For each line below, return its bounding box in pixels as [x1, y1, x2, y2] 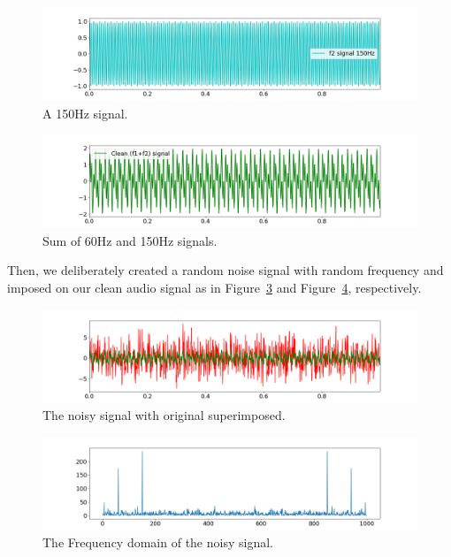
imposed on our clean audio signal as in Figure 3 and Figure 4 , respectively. [7, 278, 422, 296]
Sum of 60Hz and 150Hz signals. [42, 231, 218, 249]
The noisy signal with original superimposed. [42, 406, 286, 424]
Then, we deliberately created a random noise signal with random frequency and [7, 261, 444, 279]
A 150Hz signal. [42, 103, 128, 122]
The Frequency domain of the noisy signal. [42, 533, 273, 552]
